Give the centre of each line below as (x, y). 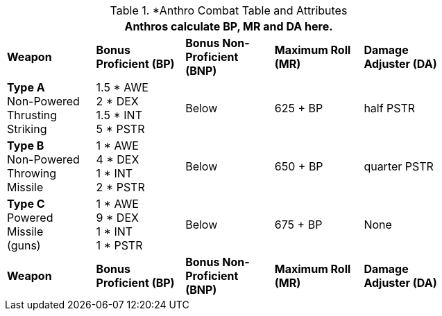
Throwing (32, 173)
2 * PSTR (120, 187)
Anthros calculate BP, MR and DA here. (229, 26)
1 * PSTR (119, 245)
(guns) (24, 245)
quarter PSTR (399, 166)
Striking (27, 129)
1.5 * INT (119, 115)
